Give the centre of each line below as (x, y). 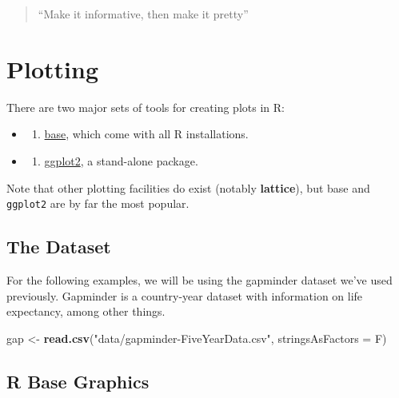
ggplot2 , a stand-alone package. (121, 160)
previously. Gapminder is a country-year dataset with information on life (185, 295)
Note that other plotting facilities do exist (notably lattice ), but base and (188, 187)
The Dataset (59, 247)
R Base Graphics (78, 381)
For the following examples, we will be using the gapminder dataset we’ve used (199, 279)
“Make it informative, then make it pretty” (143, 14)
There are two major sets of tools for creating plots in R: (146, 107)
